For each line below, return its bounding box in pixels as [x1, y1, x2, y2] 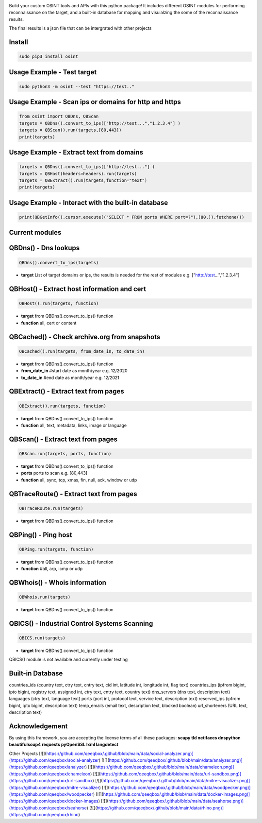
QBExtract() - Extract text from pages [9, 387, 124, 395]
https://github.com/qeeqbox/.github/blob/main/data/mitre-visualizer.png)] [102, 778, 250, 784]
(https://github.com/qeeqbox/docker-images [9, 798, 99, 804]
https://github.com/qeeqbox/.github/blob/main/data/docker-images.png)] [103, 791, 250, 797]
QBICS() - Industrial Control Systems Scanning [9, 619, 153, 628]
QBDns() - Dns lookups [9, 244, 80, 252]
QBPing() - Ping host [9, 531, 72, 539]
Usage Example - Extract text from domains [9, 148, 144, 156]
